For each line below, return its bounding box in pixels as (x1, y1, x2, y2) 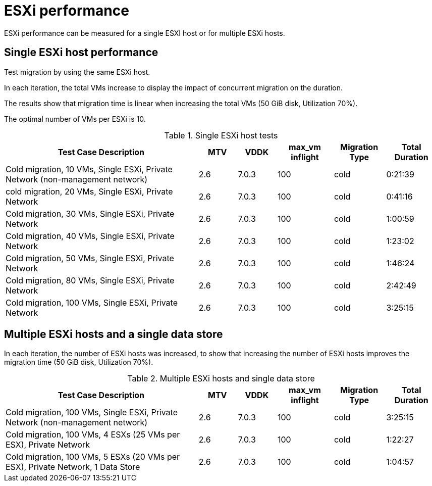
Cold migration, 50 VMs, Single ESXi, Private (6, 253, 174, 263)
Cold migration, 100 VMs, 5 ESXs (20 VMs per (6, 452, 180, 462)
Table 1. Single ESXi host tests (164, 130, 278, 140)
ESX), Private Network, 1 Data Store (6, 462, 140, 472)
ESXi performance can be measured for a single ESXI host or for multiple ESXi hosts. (4, 28, 285, 37)
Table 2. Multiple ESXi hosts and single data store (127, 373, 315, 384)
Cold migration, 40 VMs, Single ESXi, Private (6, 230, 175, 241)
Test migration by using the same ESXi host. (4, 67, 150, 76)
